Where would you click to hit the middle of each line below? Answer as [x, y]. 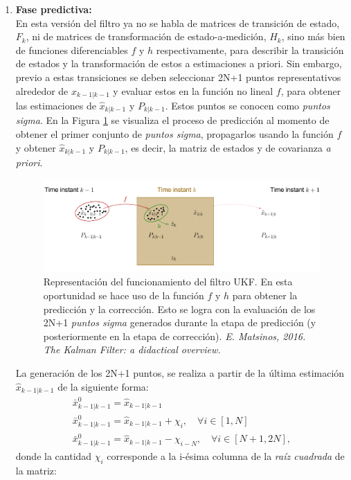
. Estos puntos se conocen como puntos [247, 106]
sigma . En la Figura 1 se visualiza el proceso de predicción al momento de [172, 120]
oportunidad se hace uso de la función [124, 295]
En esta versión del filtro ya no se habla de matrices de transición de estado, [178, 23]
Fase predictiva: [54, 9]
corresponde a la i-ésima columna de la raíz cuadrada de [226, 455]
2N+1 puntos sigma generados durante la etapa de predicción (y [180, 322]
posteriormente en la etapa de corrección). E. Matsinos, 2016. [174, 336]
